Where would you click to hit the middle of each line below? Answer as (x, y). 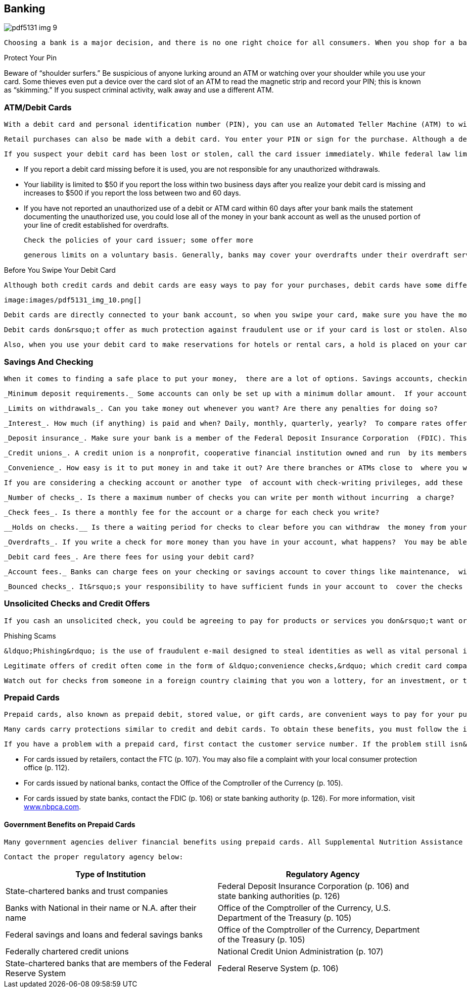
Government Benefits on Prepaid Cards (70, 825)
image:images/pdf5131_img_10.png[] (73, 300)
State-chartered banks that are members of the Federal (109, 963)
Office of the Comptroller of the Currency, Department (319, 929)
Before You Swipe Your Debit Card (60, 270)
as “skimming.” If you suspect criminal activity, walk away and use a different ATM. (139, 90)
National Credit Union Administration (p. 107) (301, 951)
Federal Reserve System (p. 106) (278, 968)
